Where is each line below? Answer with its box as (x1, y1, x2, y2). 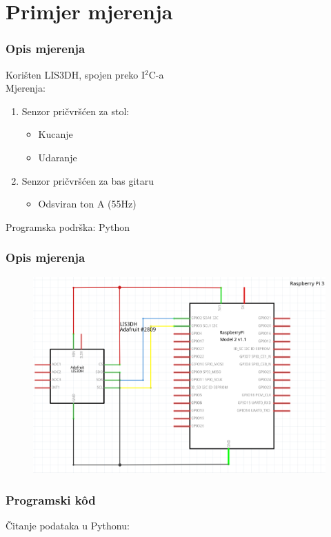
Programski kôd (6, 491, 96, 508)
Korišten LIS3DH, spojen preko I (6, 67, 146, 81)
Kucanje (38, 127, 73, 141)
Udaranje (38, 150, 77, 164)
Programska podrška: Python (6, 219, 130, 234)
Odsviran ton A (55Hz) (38, 196, 137, 211)
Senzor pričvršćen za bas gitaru (21, 173, 154, 188)
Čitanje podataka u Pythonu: (6, 518, 130, 533)
